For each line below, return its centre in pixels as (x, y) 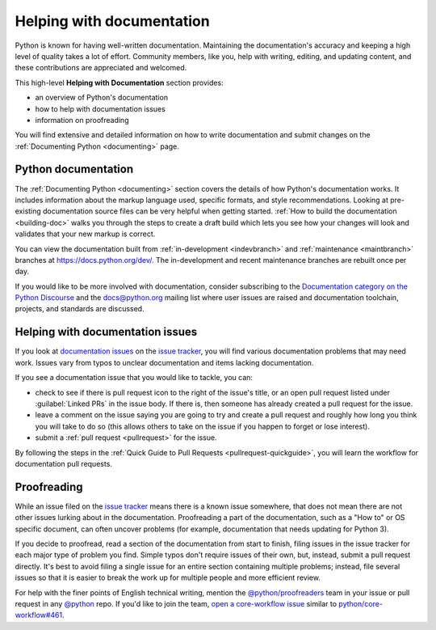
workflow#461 (39, 615)
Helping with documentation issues (106, 332)
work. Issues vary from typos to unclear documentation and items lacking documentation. (164, 362)
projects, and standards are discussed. (80, 309)
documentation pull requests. (64, 463)
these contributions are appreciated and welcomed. (101, 68)
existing (28, 211)
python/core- (361, 603)
